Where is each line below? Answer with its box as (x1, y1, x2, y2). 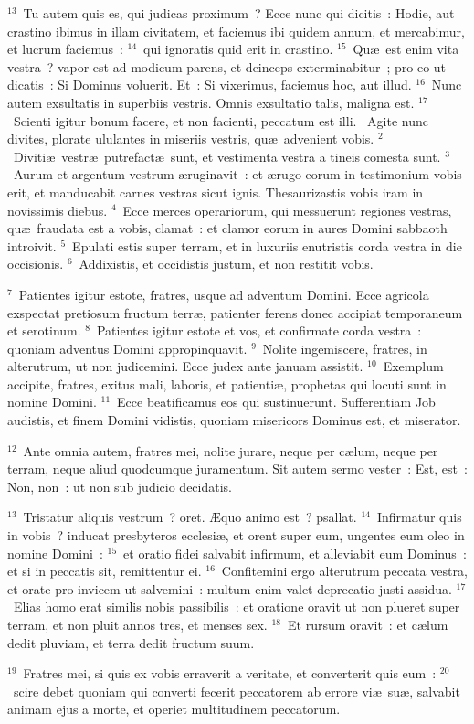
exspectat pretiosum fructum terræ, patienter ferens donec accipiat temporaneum (7, 303, 463, 322)
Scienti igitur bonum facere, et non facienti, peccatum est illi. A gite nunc (13, 111, 429, 130)
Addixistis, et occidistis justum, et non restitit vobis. (79, 254, 374, 273)
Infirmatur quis (376, 507, 462, 527)
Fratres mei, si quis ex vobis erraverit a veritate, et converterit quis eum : (23, 664, 437, 683)
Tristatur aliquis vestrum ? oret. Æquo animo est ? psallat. (23, 507, 357, 527)
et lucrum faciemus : (7, 39, 123, 59)
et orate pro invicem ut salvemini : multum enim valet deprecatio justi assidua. (7, 579, 452, 598)
